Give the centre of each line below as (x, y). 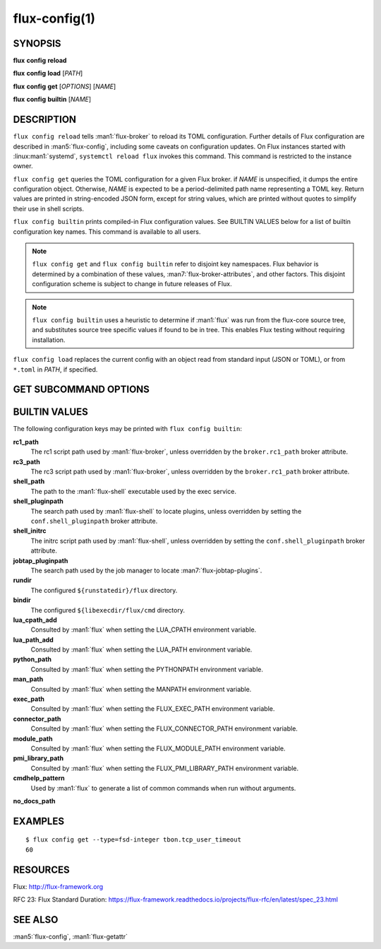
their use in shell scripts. (49, 208)
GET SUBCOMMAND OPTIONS (81, 390)
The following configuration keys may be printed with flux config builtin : (128, 429)
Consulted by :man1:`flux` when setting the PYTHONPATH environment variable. (147, 669)
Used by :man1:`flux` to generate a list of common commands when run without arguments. (163, 788)
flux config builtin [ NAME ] (52, 100)
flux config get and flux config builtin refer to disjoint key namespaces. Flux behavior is (175, 264)
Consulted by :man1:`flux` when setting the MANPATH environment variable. (141, 689)
